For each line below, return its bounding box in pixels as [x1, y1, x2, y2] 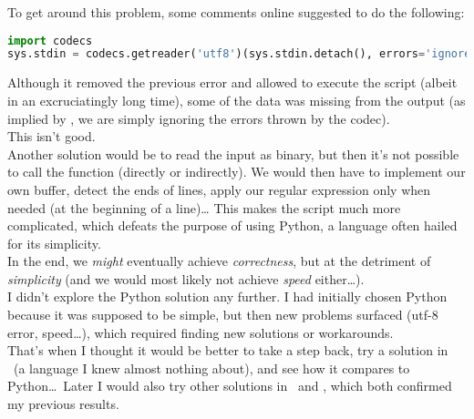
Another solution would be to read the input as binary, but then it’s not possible [7, 144, 459, 163]
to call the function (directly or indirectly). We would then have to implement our [7, 162, 466, 181]
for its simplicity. [7, 233, 101, 252]
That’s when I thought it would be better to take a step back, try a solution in [7, 341, 448, 360]
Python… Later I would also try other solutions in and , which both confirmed [7, 376, 452, 395]
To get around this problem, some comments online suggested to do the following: [7, 3, 465, 21]
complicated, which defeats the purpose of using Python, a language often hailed [7, 216, 458, 235]
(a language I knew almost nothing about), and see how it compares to [13, 358, 410, 377]
